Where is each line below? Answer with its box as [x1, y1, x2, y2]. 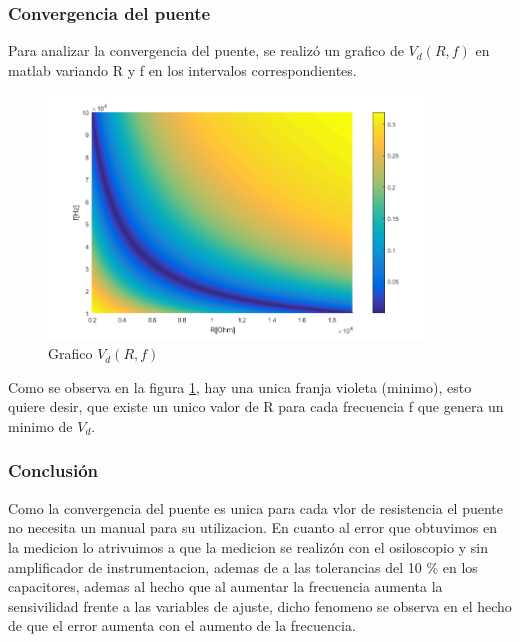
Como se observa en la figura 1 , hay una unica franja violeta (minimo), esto [8, 376, 472, 397]
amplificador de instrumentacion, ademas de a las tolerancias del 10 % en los [8, 556, 478, 577]
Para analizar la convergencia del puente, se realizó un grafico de [8, 40, 404, 61]
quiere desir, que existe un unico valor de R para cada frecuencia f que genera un [8, 396, 504, 417]
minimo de [8, 415, 73, 436]
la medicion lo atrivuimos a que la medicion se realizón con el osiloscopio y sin [8, 536, 488, 557]
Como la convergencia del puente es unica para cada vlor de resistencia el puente [8, 497, 503, 518]
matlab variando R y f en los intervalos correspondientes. [8, 59, 357, 80]
